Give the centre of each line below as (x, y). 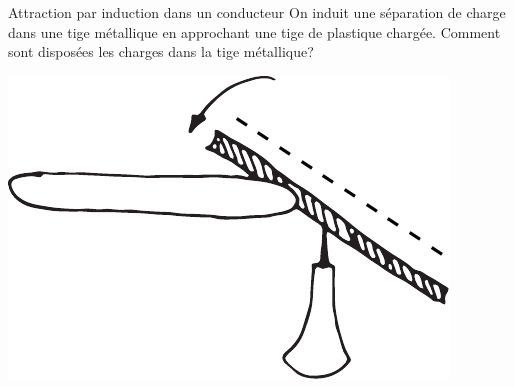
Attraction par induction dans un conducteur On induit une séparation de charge (257, 12)
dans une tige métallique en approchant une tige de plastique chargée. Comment (254, 31)
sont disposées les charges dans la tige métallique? (161, 51)
